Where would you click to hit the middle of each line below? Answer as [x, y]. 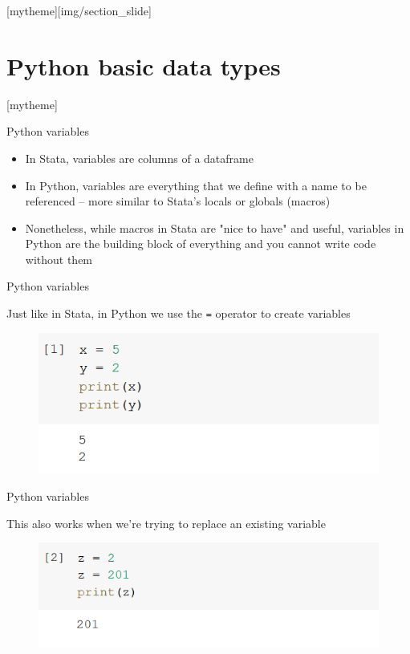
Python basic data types [144, 65]
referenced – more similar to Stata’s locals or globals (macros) [178, 201]
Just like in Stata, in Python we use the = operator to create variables [179, 313]
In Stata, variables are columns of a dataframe [139, 158]
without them [59, 259]
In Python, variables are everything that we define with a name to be [196, 185]
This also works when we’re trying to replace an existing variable [166, 523]
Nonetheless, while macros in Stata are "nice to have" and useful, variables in [215, 227]
